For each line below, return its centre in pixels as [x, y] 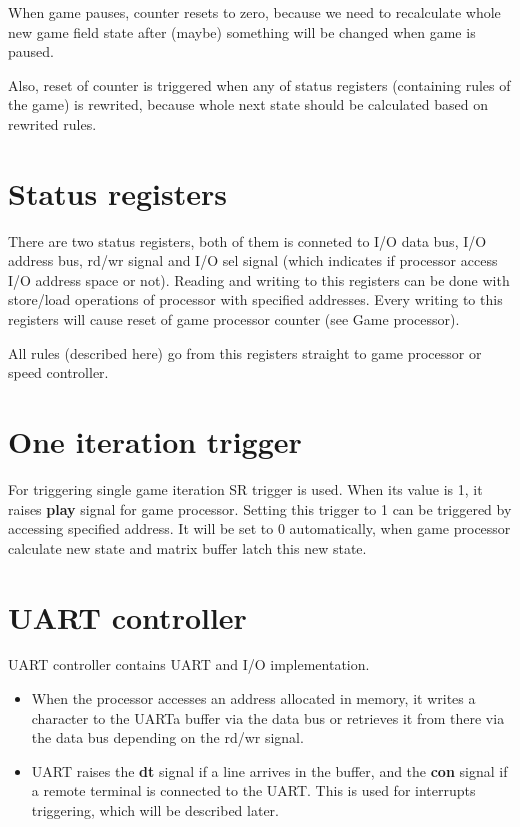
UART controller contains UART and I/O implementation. [189, 664]
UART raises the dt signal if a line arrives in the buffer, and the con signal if [269, 770]
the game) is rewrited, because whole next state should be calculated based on [248, 104]
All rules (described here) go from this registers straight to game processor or [245, 352]
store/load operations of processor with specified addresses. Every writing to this [255, 299]
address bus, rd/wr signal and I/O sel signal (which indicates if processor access [253, 260]
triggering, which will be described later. [155, 810]
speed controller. [58, 372]
